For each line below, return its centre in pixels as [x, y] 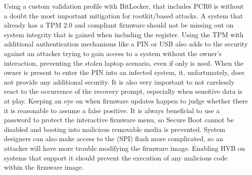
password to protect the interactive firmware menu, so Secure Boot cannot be [119, 120]
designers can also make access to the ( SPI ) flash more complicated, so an [114, 139]
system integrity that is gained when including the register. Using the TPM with [124, 34]
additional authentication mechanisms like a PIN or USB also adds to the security [126, 44]
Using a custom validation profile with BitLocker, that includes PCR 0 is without [124, 6]
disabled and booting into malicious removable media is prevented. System [115, 129]
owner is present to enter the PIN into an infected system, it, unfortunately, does [124, 72]
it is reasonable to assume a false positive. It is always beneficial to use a [112, 110]
